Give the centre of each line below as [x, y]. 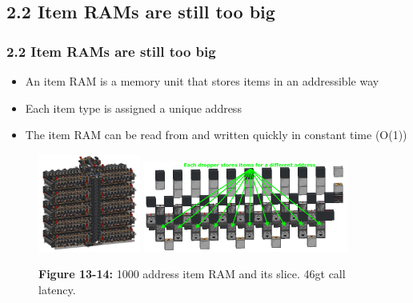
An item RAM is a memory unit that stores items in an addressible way [202, 81]
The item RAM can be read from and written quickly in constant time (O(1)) [216, 135]
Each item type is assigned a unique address [133, 108]
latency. [57, 289]
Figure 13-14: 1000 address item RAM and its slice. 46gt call [192, 274]
